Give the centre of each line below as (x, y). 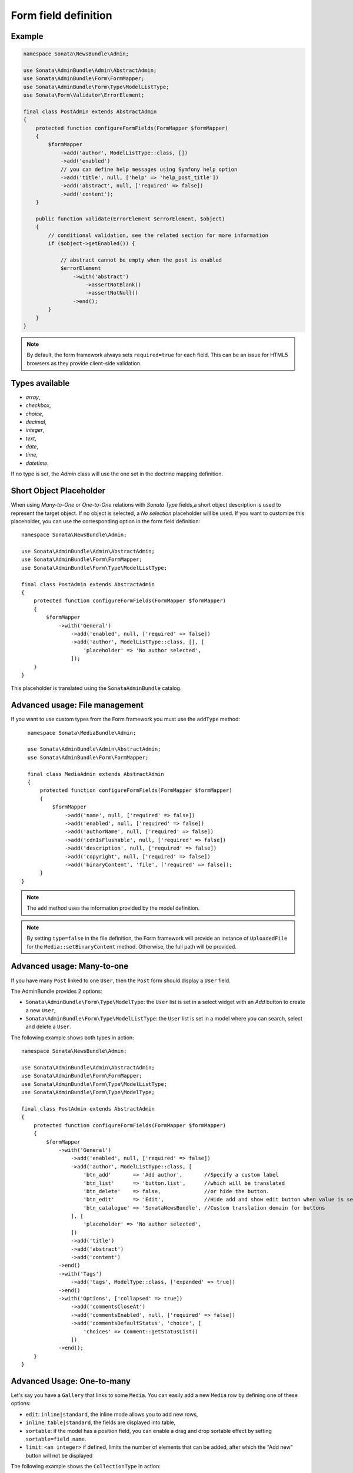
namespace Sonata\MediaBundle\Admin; (82, 733)
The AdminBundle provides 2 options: (56, 991)
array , (33, 397)
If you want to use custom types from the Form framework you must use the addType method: (126, 719)
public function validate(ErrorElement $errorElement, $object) (130, 219)
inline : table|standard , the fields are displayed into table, (101, 1422)
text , (31, 438)
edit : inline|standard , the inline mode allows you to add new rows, (112, 1414)
